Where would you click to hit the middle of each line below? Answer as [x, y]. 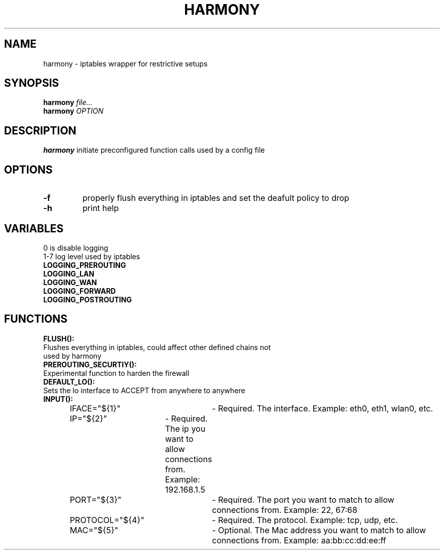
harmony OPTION [73, 111]
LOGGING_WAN [70, 282]
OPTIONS [28, 169]
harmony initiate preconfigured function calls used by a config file [154, 150]
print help [101, 208]
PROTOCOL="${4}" [107, 520]
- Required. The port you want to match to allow [303, 499]
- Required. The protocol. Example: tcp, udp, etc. [305, 520]
